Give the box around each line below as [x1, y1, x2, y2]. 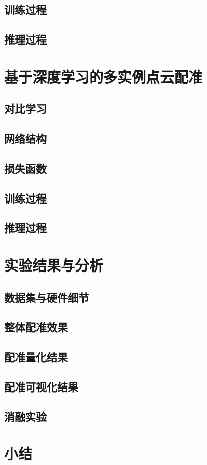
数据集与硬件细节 [4, 289, 89, 305]
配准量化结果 [4, 349, 68, 365]
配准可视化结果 [4, 378, 78, 394]
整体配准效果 [4, 319, 68, 335]
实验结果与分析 [4, 255, 104, 276]
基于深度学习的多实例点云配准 [4, 66, 203, 87]
